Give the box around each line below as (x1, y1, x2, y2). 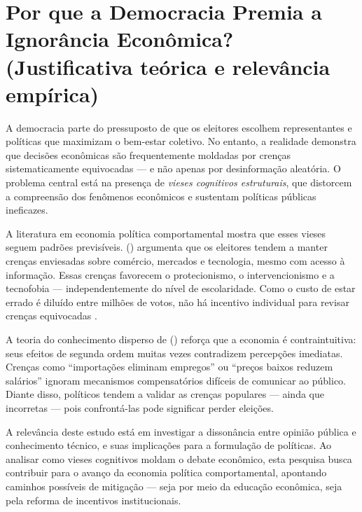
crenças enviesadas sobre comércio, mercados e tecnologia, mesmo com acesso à (6, 254, 345, 268)
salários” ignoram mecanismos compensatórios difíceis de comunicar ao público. (6, 373, 346, 387)
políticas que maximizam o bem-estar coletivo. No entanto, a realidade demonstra (6, 134, 356, 148)
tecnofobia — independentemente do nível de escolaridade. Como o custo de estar (6, 281, 356, 296)
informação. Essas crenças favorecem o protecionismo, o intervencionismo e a (6, 267, 335, 282)
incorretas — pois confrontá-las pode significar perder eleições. (6, 400, 274, 415)
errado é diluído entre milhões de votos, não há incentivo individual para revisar (6, 294, 349, 309)
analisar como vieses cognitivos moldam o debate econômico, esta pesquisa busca (6, 451, 352, 466)
